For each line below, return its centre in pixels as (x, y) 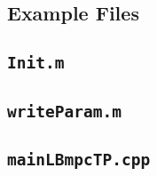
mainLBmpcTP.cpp (79, 159)
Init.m (36, 63)
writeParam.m (64, 111)
